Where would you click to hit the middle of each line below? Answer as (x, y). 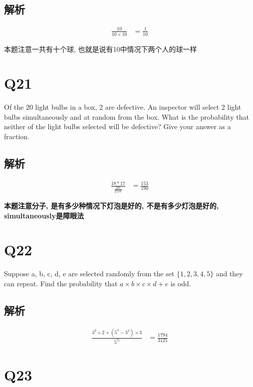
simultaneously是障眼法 (44, 215)
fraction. (17, 136)
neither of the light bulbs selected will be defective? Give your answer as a (118, 126)
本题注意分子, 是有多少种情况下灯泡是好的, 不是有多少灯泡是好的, (112, 205)
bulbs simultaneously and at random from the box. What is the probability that (126, 116)
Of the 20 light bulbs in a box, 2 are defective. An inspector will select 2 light (123, 107)
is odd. (181, 283)
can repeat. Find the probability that (61, 283)
